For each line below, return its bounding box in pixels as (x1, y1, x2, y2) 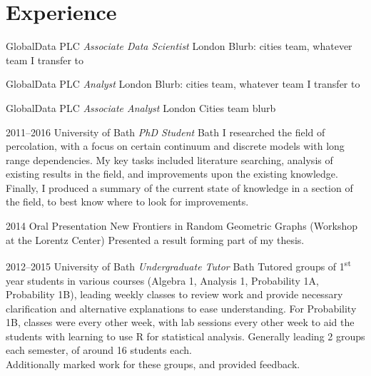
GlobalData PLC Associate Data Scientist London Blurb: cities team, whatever (6, 39, 352, 54)
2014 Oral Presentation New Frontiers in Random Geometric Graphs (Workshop (6, 218, 357, 233)
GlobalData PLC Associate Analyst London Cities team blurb (6, 100, 276, 115)
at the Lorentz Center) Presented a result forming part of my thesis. (6, 232, 305, 247)
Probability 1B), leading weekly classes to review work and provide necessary (6, 287, 343, 302)
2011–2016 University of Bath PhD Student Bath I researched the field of (6, 124, 325, 139)
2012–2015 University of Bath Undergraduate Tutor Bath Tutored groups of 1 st (6, 257, 351, 273)
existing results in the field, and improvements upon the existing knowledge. (6, 166, 338, 181)
